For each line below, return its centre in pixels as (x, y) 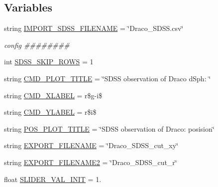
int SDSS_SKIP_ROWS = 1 (49, 62)
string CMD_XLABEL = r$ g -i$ (53, 95)
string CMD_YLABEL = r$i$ (50, 112)
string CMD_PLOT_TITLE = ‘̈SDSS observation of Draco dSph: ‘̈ (108, 78)
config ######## (37, 45)
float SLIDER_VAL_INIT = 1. (53, 179)
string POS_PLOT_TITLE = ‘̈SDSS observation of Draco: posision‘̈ (109, 128)
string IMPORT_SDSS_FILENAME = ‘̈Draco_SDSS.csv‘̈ (94, 28)
